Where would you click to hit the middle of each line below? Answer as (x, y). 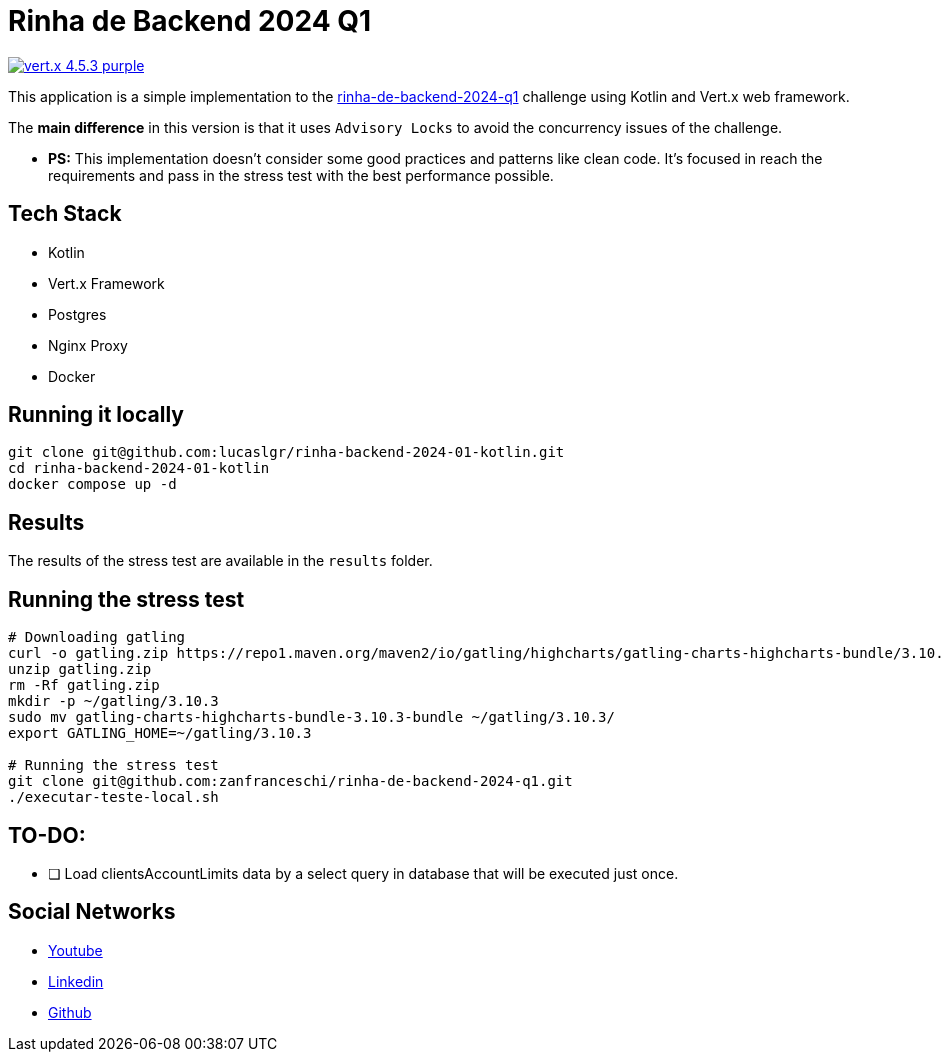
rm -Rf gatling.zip (84, 685)
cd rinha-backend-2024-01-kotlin (139, 468)
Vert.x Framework (106, 283)
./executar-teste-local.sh (113, 797)
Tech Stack (65, 214)
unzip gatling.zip (80, 669)
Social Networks (92, 912)
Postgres (77, 314)
